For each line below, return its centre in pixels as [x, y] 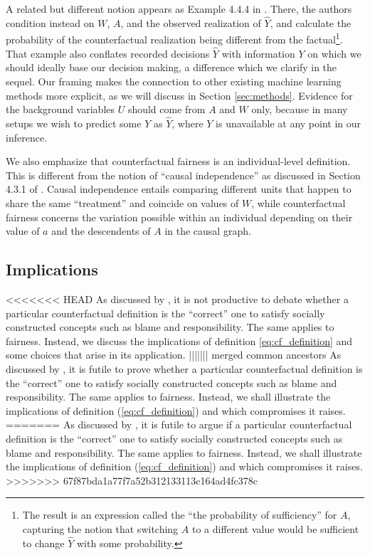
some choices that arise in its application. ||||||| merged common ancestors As [174, 355]
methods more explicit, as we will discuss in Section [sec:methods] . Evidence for [179, 95]
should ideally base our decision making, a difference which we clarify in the [171, 67]
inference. [26, 137]
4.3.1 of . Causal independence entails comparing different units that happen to [179, 189]
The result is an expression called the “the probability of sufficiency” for [180, 515]
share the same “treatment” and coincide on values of [122, 203]
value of [23, 231]
